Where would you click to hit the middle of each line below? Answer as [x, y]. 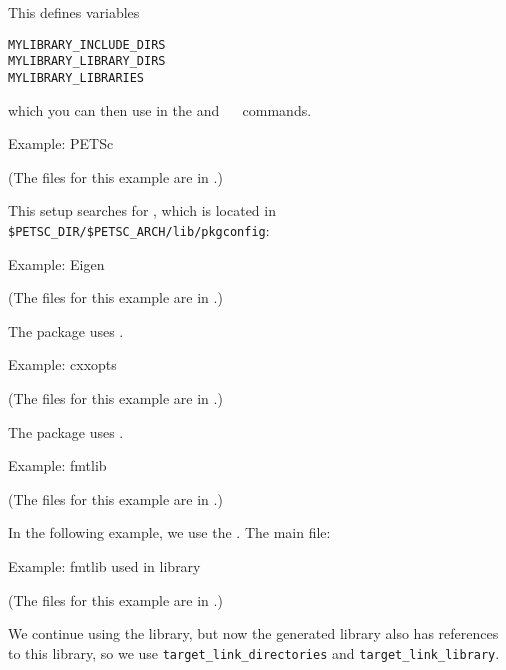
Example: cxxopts [62, 364]
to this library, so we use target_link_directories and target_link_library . [254, 652]
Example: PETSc [61, 143]
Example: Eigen [56, 263]
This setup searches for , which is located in [142, 210]
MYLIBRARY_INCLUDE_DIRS [87, 44]
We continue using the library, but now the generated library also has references [253, 633]
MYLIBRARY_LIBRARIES [76, 77]
